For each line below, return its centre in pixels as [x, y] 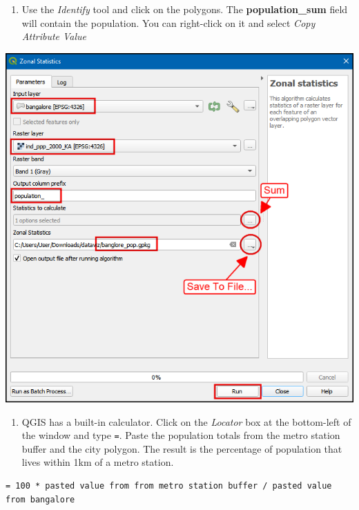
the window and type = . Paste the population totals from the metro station [181, 435]
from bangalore [40, 499]
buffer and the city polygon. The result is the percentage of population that [182, 448]
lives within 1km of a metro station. [98, 462]
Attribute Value [54, 36]
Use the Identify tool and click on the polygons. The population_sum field [185, 9]
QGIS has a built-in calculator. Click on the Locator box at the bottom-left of [186, 421]
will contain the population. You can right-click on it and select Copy [168, 22]
